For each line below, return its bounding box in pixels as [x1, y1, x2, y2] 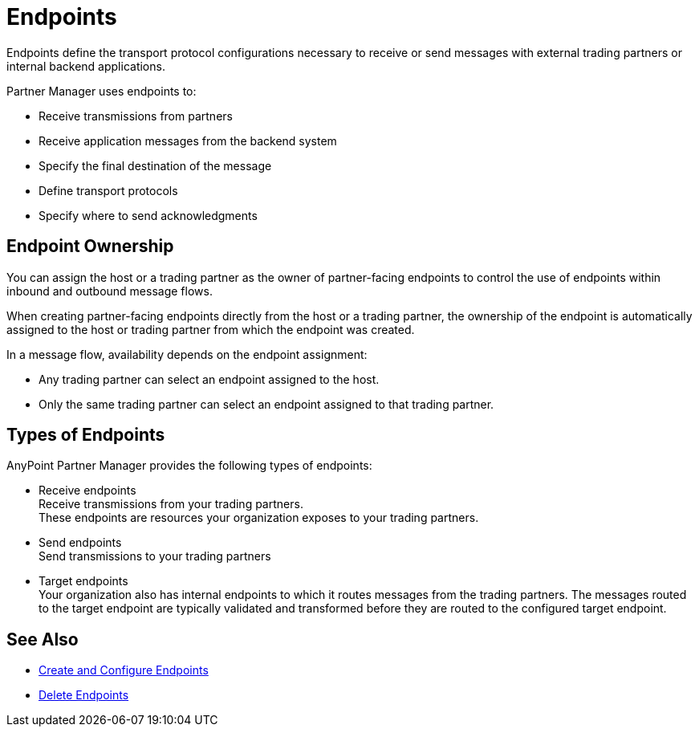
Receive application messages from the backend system [39, 133, 337, 148]
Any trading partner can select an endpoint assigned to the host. [39, 372, 380, 386]
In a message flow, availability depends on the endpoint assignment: [6, 347, 368, 361]
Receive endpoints [39, 483, 136, 498]
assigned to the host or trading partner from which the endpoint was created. [6, 322, 415, 336]
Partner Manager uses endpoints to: [6, 83, 197, 98]
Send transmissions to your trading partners [39, 549, 271, 564]
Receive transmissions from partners [39, 108, 233, 123]
